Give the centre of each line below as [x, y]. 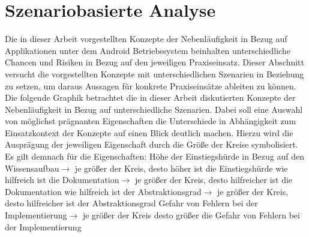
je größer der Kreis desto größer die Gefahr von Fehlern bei [191, 215]
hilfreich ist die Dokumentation [62, 180]
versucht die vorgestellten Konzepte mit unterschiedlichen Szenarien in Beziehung [154, 73]
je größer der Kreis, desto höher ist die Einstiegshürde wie [181, 168]
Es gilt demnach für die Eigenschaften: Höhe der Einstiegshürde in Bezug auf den [154, 156]
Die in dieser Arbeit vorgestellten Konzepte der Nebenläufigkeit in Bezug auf [146, 39]
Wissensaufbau [32, 168]
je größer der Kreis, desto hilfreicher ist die [214, 180]
